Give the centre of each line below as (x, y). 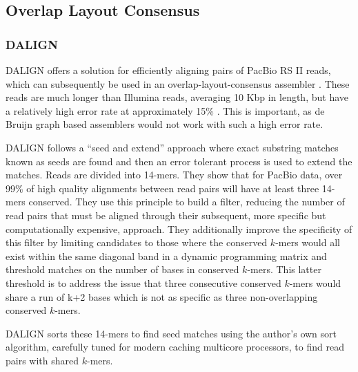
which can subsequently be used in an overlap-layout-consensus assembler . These (178, 83)
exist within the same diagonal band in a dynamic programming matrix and (166, 255)
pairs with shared (42, 360)
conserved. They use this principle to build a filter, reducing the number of (187, 202)
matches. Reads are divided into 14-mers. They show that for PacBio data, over (174, 175)
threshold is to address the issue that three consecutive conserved (143, 282)
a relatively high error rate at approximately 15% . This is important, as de (165, 110)
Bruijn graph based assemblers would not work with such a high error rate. (165, 124)
